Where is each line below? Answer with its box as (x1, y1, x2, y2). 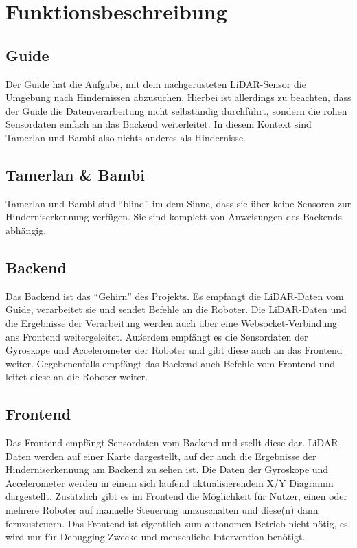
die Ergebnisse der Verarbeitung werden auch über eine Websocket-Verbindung (5, 315, 337, 330)
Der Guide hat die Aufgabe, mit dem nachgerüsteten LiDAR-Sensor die (5, 76, 306, 91)
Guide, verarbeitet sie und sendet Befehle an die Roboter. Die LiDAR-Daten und (5, 302, 347, 317)
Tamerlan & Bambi (5, 163, 145, 185)
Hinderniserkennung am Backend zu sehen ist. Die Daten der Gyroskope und (5, 462, 329, 477)
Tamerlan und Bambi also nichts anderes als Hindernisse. (5, 130, 246, 144)
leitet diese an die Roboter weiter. (5, 369, 148, 384)
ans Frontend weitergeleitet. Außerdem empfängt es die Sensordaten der (5, 329, 308, 343)
